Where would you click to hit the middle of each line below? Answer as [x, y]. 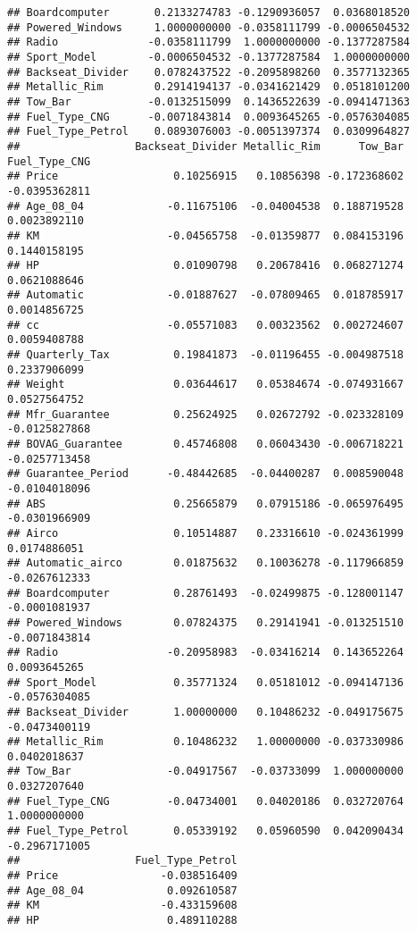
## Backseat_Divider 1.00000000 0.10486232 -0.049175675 [205, 712]
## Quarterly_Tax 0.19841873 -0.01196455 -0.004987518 [205, 355]
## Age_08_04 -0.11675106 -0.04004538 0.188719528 [205, 206]
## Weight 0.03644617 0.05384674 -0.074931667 [205, 385]
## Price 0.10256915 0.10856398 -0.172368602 [205, 176]
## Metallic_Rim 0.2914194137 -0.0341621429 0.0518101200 [209, 87]
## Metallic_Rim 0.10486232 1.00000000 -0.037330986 [205, 742]
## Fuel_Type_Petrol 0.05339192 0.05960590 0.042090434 [205, 831]
